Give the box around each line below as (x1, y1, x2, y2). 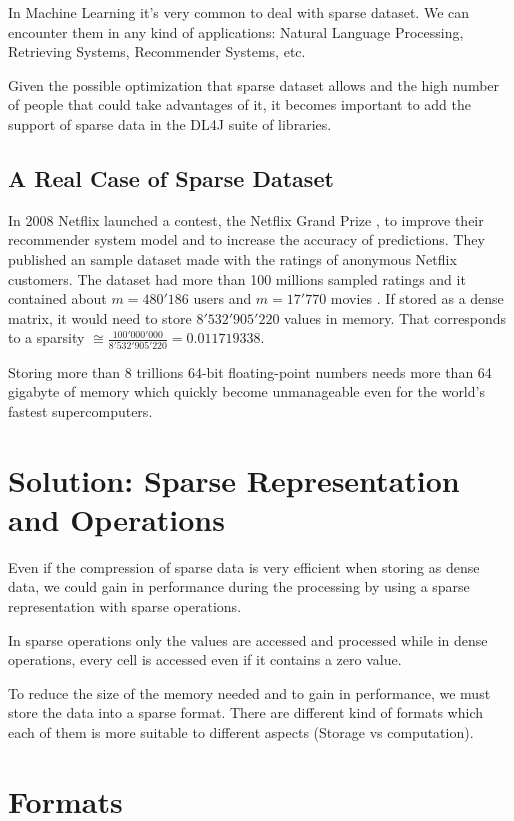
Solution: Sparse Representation (8, 459, 460, 500)
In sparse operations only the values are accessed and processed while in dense (8, 629, 488, 650)
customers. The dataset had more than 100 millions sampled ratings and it (8, 268, 466, 289)
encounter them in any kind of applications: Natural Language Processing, (8, 21, 464, 42)
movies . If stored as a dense (330, 288, 504, 309)
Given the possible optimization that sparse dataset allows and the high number (8, 74, 500, 95)
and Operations (8, 498, 225, 539)
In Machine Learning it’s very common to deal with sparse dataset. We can (8, 2, 470, 22)
